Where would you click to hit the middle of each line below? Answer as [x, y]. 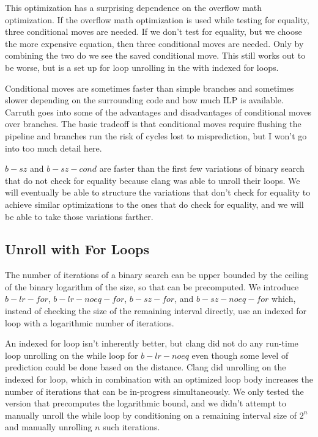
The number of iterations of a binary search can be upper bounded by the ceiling [157, 275]
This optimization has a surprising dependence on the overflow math [134, 7]
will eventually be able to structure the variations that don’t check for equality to [158, 192]
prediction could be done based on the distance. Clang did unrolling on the [146, 367]
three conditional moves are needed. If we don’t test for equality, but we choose [153, 31]
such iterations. [131, 427]
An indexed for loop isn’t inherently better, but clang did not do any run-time [152, 343]
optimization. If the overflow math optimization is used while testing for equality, [157, 19]
